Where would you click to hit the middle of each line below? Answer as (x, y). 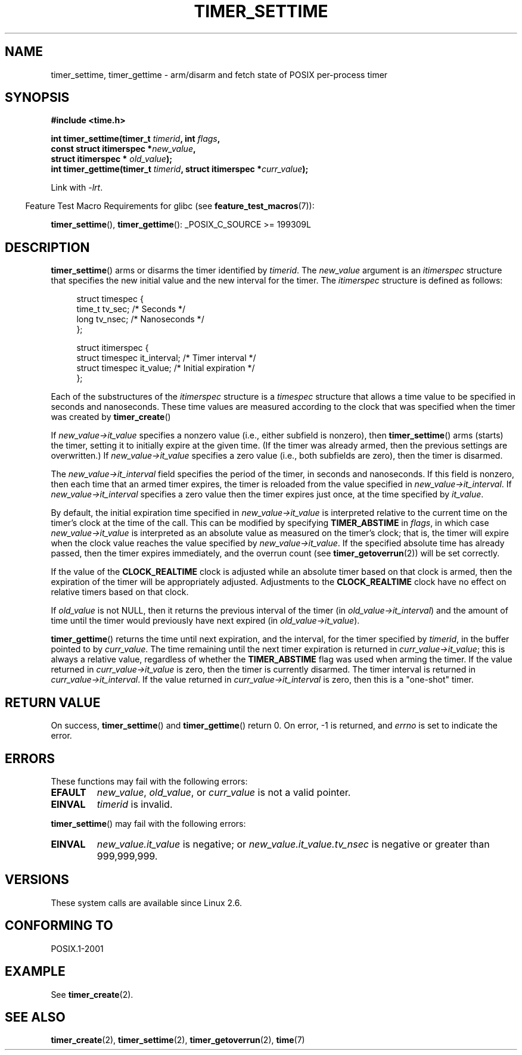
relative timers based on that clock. (120, 592)
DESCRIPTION (47, 247)
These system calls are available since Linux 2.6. (146, 902)
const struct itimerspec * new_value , (123, 149)
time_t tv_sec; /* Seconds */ (131, 309)
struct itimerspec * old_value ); (111, 159)
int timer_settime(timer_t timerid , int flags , (136, 139)
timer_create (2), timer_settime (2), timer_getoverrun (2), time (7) (178, 1040)
